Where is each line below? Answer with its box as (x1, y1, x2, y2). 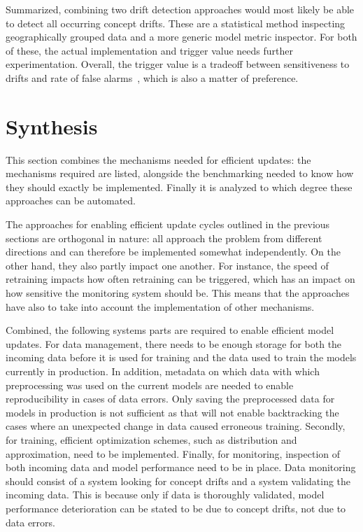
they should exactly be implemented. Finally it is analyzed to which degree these (6, 179, 353, 194)
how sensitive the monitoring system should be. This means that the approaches (6, 286, 350, 300)
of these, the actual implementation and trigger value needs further (6, 43, 293, 57)
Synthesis (6, 111, 98, 140)
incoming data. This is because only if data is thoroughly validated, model (6, 487, 325, 502)
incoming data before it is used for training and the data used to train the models (6, 350, 357, 365)
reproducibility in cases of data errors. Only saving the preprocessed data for (6, 391, 335, 406)
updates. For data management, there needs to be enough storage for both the (6, 336, 342, 351)
